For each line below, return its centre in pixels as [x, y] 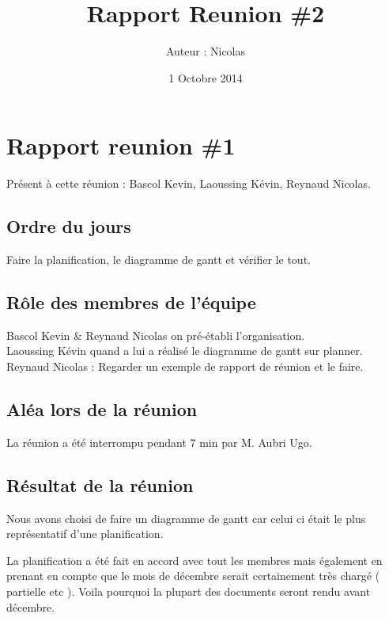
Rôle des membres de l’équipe [131, 302]
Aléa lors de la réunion [102, 409]
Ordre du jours [69, 226]
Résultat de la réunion [100, 484]
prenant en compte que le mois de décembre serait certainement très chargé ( [193, 576]
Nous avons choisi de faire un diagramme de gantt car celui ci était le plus [186, 518]
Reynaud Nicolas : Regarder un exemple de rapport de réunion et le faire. [185, 366]
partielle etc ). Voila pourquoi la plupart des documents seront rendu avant [189, 591]
